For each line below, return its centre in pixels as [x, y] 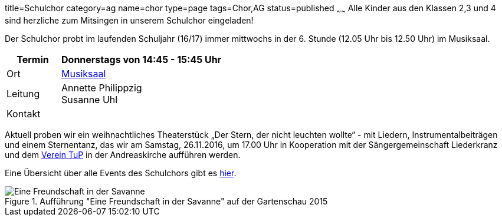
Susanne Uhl [90, 99]
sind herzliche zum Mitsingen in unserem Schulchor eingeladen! [129, 20]
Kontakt [24, 113]
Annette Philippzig [102, 88]
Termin [33, 59]
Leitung [23, 93]
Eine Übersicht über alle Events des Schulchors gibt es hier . [121, 173]
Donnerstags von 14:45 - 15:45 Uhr [142, 59]
